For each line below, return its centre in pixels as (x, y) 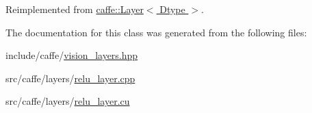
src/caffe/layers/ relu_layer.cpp (70, 78)
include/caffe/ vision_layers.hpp (72, 55)
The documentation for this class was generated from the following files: (156, 32)
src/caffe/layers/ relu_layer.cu (68, 101)
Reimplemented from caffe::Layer (75, 9)
